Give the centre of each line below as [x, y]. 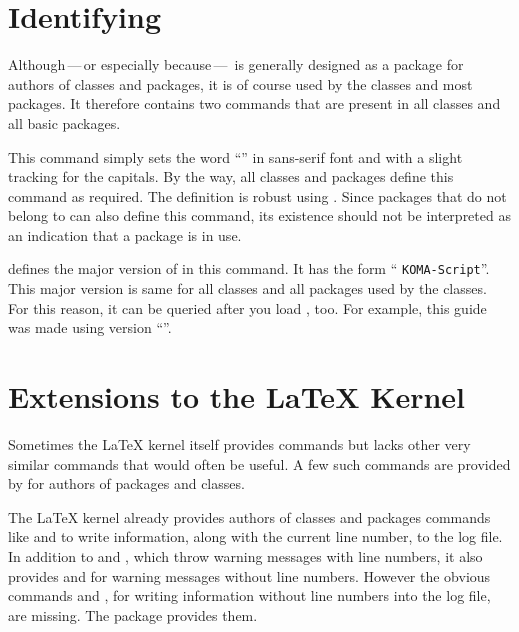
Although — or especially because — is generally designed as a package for [236, 64]
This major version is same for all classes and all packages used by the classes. [247, 288]
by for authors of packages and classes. [126, 483]
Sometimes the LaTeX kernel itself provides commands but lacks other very [239, 444]
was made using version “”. [90, 327]
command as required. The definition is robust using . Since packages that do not [257, 195]
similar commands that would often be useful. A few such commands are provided [259, 463]
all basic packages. [64, 122]
